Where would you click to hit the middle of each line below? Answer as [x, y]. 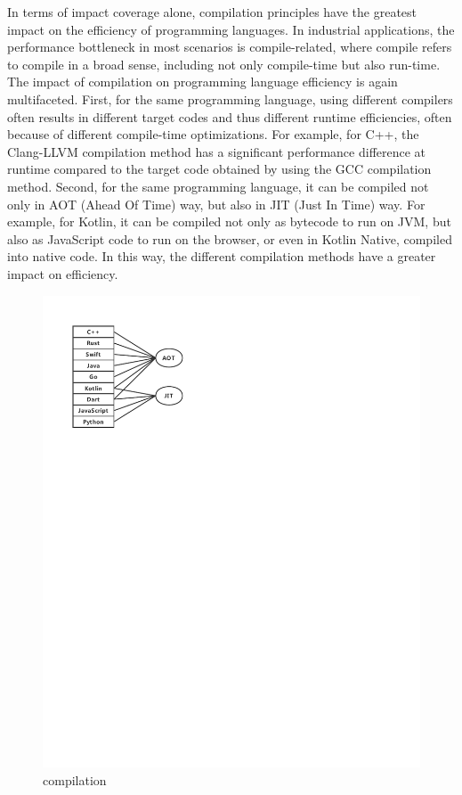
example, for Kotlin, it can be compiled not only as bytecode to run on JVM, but [229, 221]
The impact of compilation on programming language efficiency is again [203, 82]
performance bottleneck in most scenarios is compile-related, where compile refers [230, 47]
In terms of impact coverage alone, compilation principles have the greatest [212, 12]
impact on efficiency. [63, 273]
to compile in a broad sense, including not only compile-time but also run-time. [224, 64]
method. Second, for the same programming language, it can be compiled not [218, 186]
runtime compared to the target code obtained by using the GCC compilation [219, 169]
